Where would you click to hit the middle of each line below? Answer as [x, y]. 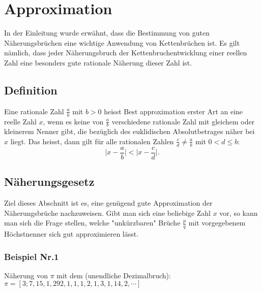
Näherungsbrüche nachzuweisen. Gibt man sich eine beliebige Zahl [108, 213]
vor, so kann [239, 213]
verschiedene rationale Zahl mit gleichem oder [183, 121]
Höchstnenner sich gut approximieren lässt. [71, 234]
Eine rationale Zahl [34, 111]
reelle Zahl [20, 121]
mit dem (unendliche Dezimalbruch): [114, 275]
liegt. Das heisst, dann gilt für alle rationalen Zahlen [92, 141]
